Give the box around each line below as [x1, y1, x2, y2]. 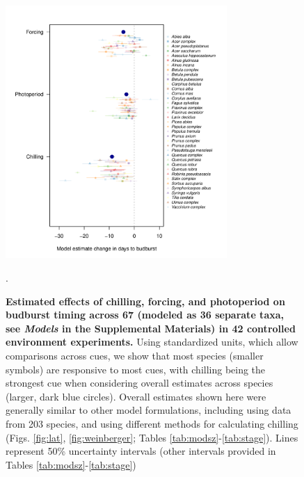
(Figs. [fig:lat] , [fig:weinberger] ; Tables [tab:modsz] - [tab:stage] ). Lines [6, 430, 298, 444]
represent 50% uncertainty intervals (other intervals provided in [6, 444, 276, 458]
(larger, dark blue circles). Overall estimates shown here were [6, 389, 266, 403]
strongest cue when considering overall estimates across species [6, 375, 273, 390]
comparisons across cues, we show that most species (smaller [6, 348, 264, 362]
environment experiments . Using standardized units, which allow [6, 334, 298, 349]
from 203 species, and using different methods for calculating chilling [6, 416, 298, 430]
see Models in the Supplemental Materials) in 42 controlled [6, 321, 296, 335]
